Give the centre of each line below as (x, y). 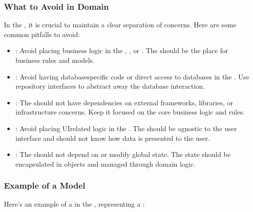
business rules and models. (55, 60)
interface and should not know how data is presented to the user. (113, 138)
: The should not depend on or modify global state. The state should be (123, 154)
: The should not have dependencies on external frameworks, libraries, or (124, 102)
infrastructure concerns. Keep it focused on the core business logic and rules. (130, 112)
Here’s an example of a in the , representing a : (74, 203)
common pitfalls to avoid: (42, 34)
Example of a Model (45, 185)
